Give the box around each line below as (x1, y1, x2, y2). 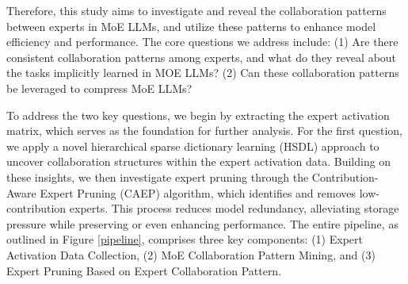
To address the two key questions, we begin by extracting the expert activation (6, 106, 390, 123)
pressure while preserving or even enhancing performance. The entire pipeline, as (6, 215, 398, 232)
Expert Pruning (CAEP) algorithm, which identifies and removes (40, 184, 356, 201)
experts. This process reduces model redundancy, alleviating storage (69, 200, 399, 217)
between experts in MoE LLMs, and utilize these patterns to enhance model (6, 17, 376, 34)
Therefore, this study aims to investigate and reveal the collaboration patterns (6, 2, 387, 18)
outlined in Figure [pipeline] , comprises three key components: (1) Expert (6, 231, 363, 248)
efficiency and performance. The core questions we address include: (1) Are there (6, 33, 398, 50)
